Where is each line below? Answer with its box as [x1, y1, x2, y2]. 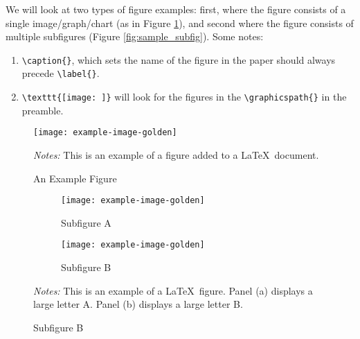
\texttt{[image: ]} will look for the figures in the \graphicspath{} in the [21, 89, 347, 104]
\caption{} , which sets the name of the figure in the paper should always [21, 52, 336, 67]
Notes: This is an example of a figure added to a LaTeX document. [33, 148, 319, 162]
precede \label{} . [21, 66, 100, 80]
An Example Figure [33, 171, 117, 185]
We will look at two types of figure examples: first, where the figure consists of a [6, 2, 346, 16]
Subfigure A [61, 215, 111, 229]
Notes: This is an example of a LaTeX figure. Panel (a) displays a [33, 283, 313, 297]
